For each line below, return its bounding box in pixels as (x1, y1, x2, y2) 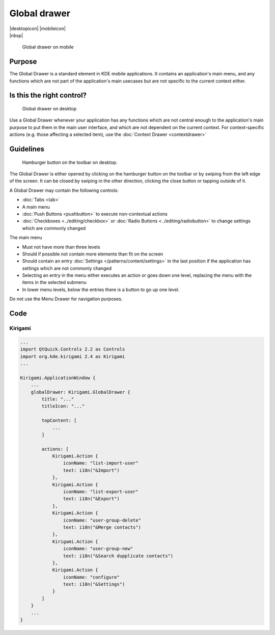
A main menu (22, 204, 50, 210)
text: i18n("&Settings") (63, 582, 125, 587)
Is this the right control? (9, 91, 87, 100)
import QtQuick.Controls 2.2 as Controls (20, 347, 125, 352)
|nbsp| (9, 32, 23, 38)
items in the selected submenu (22, 279, 87, 285)
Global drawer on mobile (22, 44, 74, 50)
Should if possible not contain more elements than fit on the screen (22, 251, 163, 257)
